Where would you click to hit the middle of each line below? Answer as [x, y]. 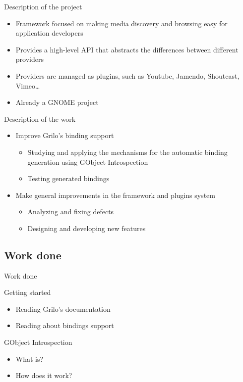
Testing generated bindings [68, 178]
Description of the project [43, 6]
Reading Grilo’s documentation [63, 309]
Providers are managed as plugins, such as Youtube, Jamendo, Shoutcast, [127, 75]
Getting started [28, 292]
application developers [49, 33]
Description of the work [40, 119]
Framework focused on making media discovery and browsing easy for [121, 23]
